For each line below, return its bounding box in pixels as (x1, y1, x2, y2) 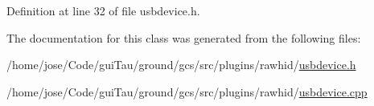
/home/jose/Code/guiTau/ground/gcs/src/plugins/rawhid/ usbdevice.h (6, 56, 356, 73)
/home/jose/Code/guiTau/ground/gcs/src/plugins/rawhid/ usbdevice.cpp (6, 83, 368, 100)
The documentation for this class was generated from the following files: (6, 29, 361, 46)
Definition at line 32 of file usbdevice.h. (6, 2, 200, 18)
